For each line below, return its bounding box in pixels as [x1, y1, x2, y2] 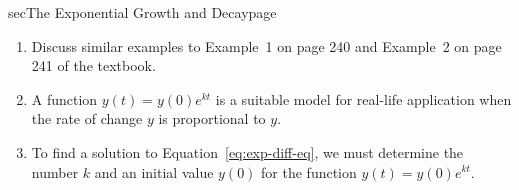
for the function [261, 161, 357, 182]
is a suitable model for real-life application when [215, 88, 512, 109]
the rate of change [31, 108, 143, 129]
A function [31, 88, 98, 109]
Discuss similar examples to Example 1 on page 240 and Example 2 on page [31, 35, 502, 56]
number [31, 161, 79, 182]
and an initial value [94, 161, 214, 182]
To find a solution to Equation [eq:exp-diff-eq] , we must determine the [31, 141, 464, 162]
